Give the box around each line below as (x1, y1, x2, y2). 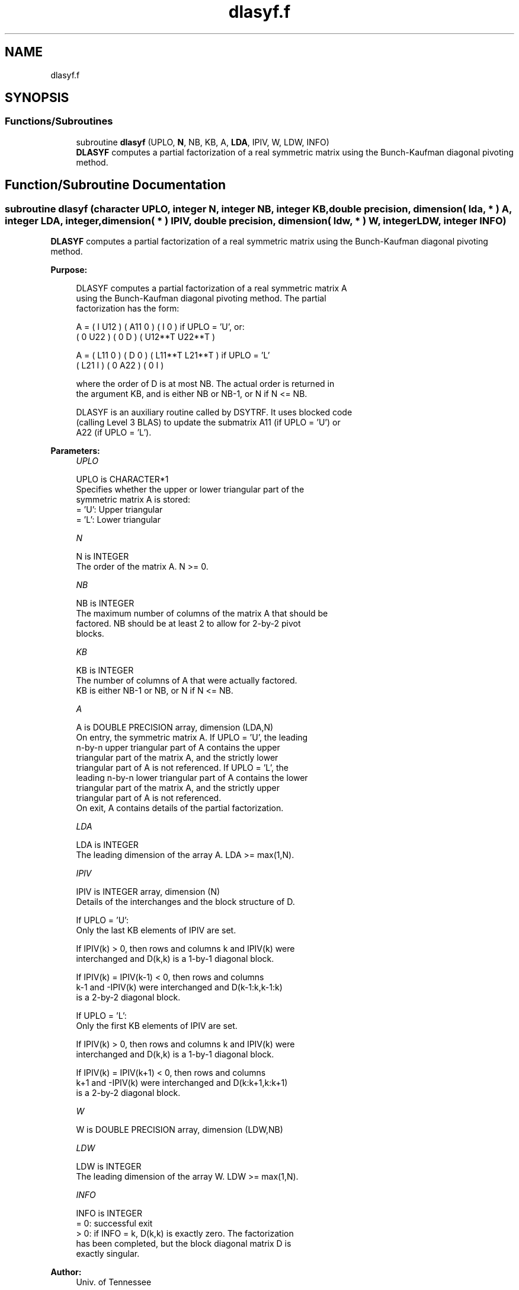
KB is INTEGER (76, 665, 134, 676)
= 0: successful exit (76, 1218, 153, 1229)
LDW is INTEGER (76, 1161, 142, 1172)
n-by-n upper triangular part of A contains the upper (76, 742, 280, 753)
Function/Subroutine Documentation (5, 177, 226, 193)
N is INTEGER (76, 551, 129, 562)
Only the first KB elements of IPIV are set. (76, 1021, 238, 1031)
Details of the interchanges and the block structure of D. (76, 897, 295, 907)
